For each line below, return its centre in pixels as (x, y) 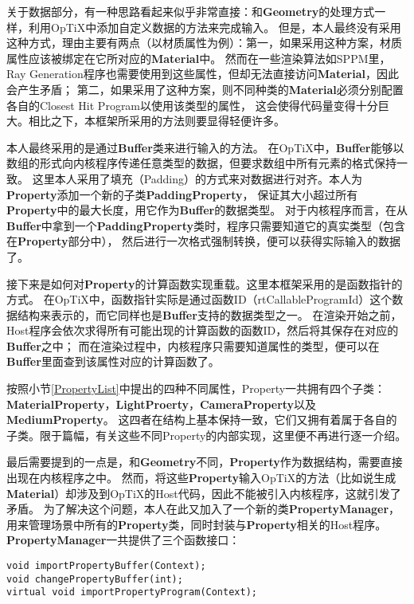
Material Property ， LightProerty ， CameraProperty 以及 (162, 404)
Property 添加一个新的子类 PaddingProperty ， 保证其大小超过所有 (182, 194)
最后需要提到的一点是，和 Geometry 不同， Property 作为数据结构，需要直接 (205, 462)
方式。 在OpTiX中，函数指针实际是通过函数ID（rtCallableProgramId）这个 (199, 299)
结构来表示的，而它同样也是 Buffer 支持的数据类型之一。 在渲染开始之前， (209, 314)
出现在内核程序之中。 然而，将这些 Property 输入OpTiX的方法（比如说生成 (201, 478)
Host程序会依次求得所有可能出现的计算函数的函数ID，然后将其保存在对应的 (203, 330)
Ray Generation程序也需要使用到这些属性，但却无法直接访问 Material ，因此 (203, 74)
